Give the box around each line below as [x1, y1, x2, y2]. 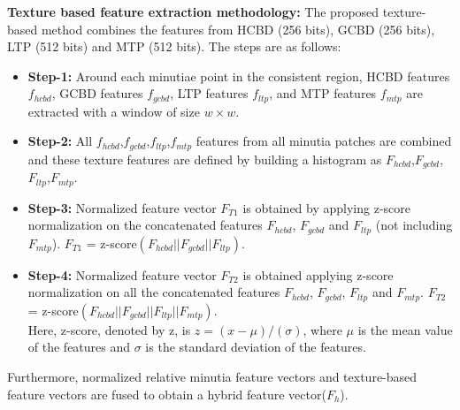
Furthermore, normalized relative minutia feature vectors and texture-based [7, 368, 418, 386]
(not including [375, 216, 453, 234]
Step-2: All [27, 132, 93, 150]
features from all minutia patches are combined [195, 132, 452, 150]
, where [303, 320, 342, 338]
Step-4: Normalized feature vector [27, 265, 217, 284]
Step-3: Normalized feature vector [27, 198, 217, 216]
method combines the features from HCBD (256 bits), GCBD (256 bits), [41, 19, 435, 38]
